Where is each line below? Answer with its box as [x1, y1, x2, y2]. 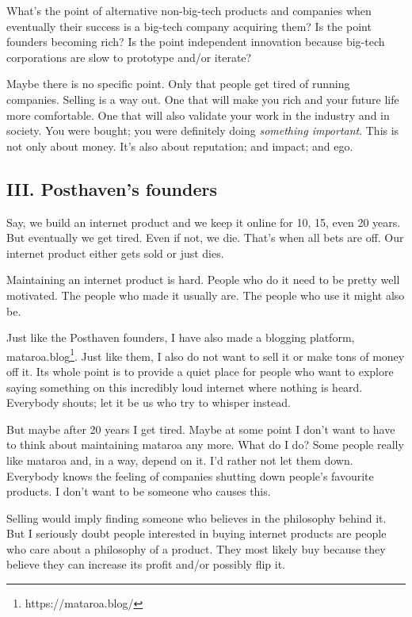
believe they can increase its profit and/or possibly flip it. [6, 556, 286, 573]
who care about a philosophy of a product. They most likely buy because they [6, 540, 386, 557]
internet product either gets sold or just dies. [6, 244, 224, 261]
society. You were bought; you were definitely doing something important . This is [6, 122, 399, 139]
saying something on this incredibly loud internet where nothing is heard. [6, 378, 363, 395]
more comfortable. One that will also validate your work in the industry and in [6, 106, 390, 123]
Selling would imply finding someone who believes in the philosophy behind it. [6, 509, 387, 526]
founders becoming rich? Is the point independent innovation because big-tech [6, 33, 385, 50]
